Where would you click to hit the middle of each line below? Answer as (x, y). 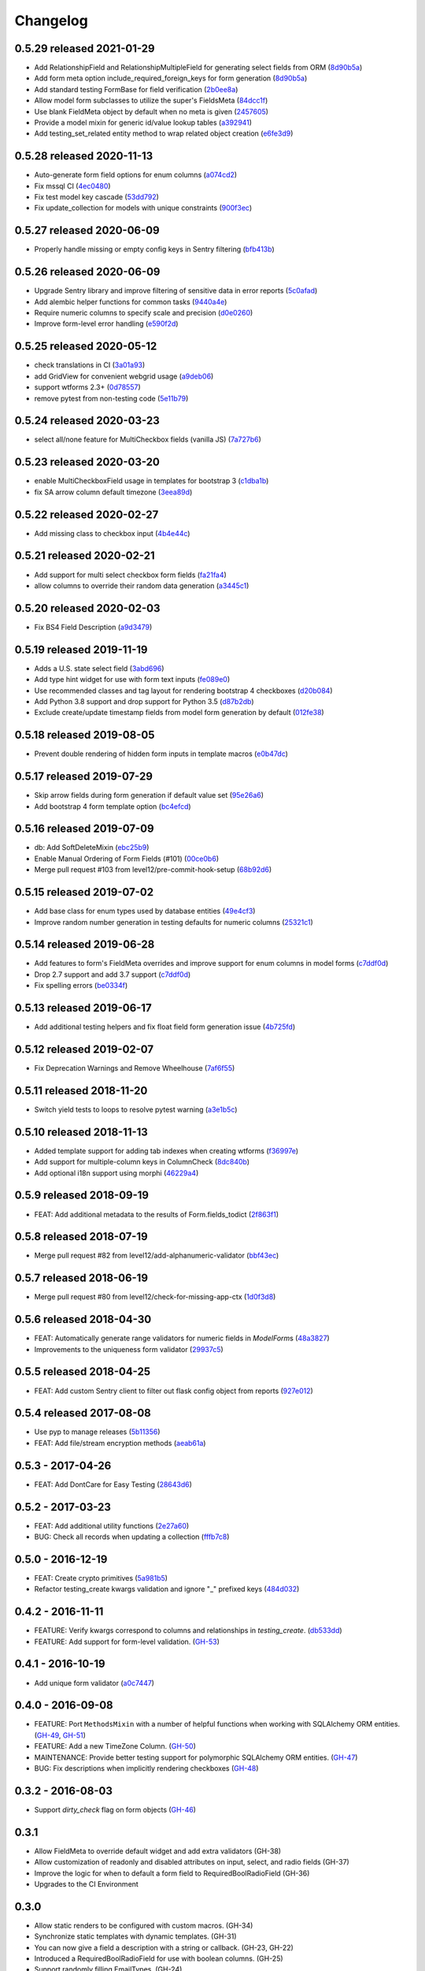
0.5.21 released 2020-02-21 (85, 556)
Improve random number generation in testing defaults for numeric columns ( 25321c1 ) (174, 922)
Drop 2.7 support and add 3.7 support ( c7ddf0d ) (113, 974)
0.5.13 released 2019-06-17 (83, 1008)
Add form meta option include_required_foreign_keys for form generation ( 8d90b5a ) (171, 78)
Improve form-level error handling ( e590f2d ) (106, 324)
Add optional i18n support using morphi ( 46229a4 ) (116, 1173)
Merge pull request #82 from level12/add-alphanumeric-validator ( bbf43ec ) (157, 1256)
